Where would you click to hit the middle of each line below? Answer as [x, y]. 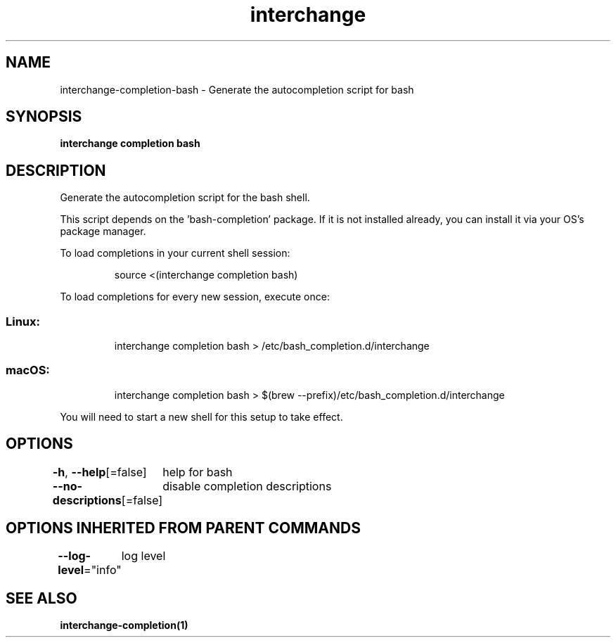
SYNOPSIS [44, 117]
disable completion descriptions [247, 486]
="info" [103, 570]
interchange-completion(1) [124, 625]
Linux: [23, 321]
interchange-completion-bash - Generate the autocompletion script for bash [237, 89]
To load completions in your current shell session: [175, 253]
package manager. [103, 231]
